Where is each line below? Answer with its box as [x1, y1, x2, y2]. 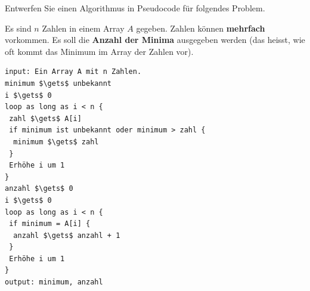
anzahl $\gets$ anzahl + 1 [13, 231, 120, 240]
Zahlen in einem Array [42, 21, 125, 34]
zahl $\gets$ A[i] [9, 114, 82, 123]
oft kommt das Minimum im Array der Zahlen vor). [5, 45, 194, 57]
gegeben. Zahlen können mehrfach [136, 21, 265, 34]
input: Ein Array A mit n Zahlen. [5, 67, 142, 76]
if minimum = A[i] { [9, 219, 91, 228]
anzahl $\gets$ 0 [5, 184, 73, 193]
